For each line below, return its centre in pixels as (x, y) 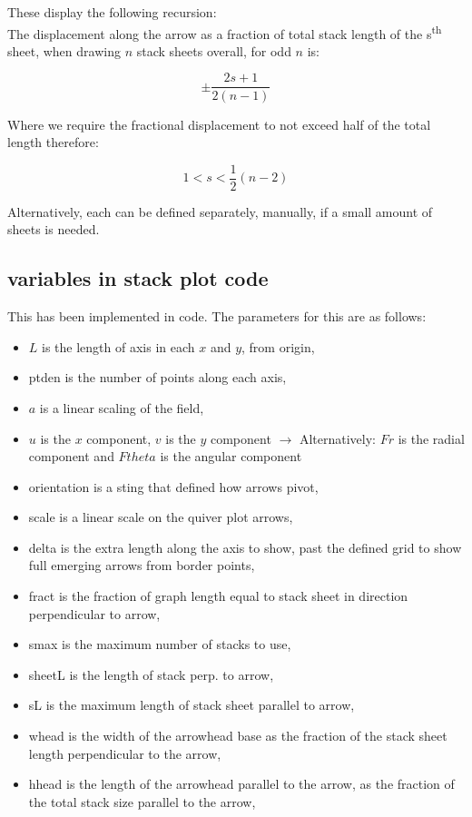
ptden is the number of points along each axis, (157, 377)
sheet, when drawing (64, 50)
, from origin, (278, 346)
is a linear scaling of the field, (122, 407)
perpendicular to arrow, (94, 613)
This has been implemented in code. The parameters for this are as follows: (217, 316)
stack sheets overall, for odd (214, 50)
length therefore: (53, 142)
